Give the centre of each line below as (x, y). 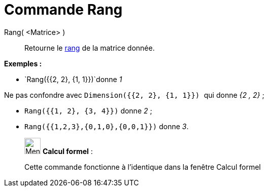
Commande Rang (63, 10)
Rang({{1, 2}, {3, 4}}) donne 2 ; (88, 110)
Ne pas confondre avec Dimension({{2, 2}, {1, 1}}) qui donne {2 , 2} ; (134, 95)
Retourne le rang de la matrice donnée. (90, 48)
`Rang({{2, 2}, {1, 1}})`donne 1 (73, 79)
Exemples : (23, 63)
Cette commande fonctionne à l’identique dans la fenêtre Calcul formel (143, 167)
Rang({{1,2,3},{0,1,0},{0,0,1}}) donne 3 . (107, 126)
